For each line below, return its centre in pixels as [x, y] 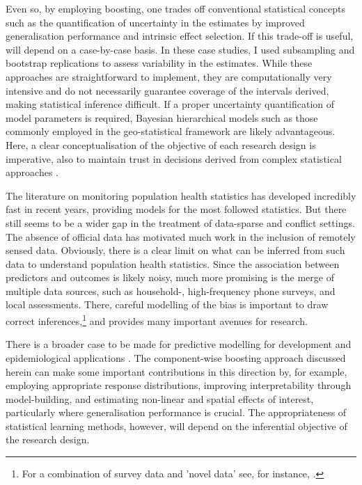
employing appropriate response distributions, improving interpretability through [179, 385]
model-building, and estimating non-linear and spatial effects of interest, [160, 398]
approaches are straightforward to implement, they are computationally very [169, 76]
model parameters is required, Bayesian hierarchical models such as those [162, 117]
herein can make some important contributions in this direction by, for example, [176, 371]
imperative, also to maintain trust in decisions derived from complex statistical [174, 158]
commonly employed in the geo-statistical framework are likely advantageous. [171, 131]
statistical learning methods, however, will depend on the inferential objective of [176, 426]
